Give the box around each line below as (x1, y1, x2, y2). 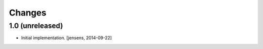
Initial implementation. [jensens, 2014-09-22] (21, 35, 112, 41)
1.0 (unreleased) (9, 21, 63, 30)
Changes (9, 7, 46, 18)
